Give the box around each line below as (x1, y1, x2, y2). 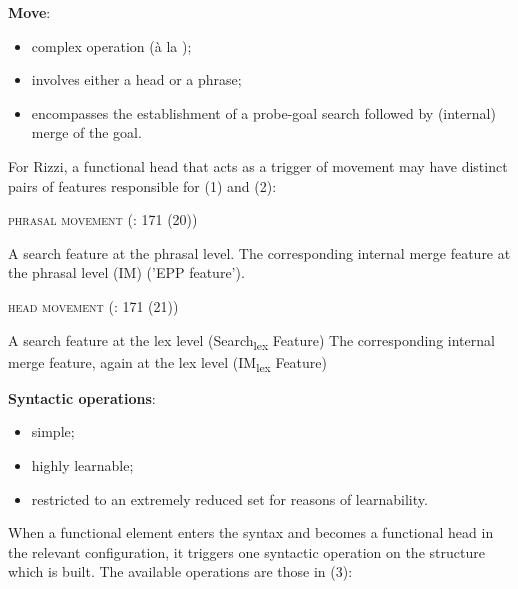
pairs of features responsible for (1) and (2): (8, 175, 277, 196)
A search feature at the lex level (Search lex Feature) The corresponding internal (8, 329, 495, 353)
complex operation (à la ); (31, 35, 192, 56)
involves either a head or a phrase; (31, 69, 242, 90)
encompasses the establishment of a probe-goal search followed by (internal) (31, 102, 496, 123)
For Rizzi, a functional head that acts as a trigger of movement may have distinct (8, 155, 508, 176)
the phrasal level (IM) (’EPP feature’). (8, 262, 245, 283)
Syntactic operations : (8, 387, 156, 408)
